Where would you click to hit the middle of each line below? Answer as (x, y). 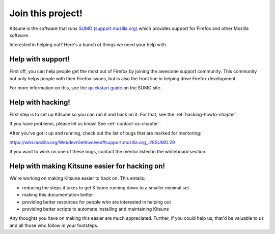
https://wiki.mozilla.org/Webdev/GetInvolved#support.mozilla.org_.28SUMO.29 (92, 143)
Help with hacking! (40, 102)
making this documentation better (58, 195)
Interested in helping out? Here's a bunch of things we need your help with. (88, 45)
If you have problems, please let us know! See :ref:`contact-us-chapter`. (85, 124)
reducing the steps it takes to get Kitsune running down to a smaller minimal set (106, 187)
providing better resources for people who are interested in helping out (97, 202)
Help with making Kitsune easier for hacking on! (87, 166)
